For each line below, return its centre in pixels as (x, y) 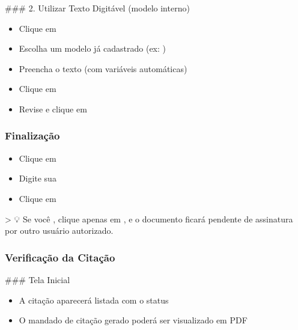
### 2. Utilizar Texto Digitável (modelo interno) (97, 8)
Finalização (32, 136)
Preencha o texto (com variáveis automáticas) (103, 68)
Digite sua (38, 178)
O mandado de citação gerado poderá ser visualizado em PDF (133, 320)
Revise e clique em (53, 108)
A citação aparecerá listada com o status (94, 300)
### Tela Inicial (38, 279)
